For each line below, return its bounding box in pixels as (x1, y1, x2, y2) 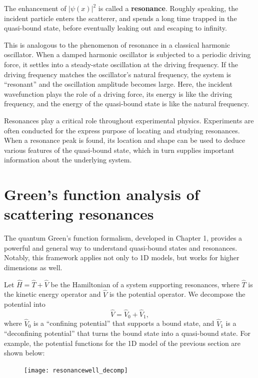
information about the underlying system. (4, 154, 132, 165)
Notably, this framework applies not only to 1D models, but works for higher (4, 252, 239, 263)
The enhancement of (4, 3, 66, 13)
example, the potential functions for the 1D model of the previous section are (4, 337, 241, 348)
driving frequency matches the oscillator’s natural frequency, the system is (4, 69, 231, 79)
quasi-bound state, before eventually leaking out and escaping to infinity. (4, 23, 227, 33)
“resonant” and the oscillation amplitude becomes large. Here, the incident (4, 79, 232, 89)
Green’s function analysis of (4, 184, 199, 205)
